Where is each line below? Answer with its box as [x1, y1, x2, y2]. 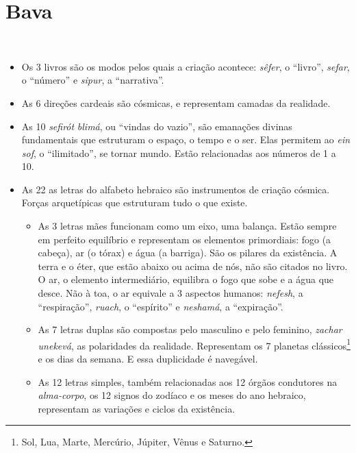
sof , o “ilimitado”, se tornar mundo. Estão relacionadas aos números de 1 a [21, 145, 336, 160]
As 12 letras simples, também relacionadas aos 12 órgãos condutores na [38, 374, 338, 389]
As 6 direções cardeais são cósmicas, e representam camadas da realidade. [21, 95, 331, 110]
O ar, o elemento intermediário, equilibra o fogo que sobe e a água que [38, 272, 334, 286]
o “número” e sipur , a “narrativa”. [21, 73, 164, 87]
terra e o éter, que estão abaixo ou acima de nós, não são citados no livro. [38, 258, 348, 273]
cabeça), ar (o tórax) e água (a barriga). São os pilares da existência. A [38, 245, 338, 260]
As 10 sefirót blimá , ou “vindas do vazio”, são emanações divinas [21, 119, 292, 133]
